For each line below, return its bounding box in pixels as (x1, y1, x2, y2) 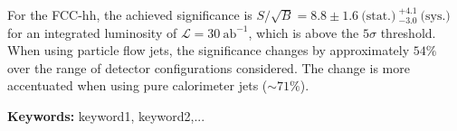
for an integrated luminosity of (7, 23, 177, 42)
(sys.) (420, 10, 451, 23)
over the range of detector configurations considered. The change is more (7, 58, 410, 77)
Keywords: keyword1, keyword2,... (7, 106, 205, 125)
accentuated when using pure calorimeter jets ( (7, 76, 268, 95)
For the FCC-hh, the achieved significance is (7, 5, 252, 23)
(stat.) (361, 10, 396, 23)
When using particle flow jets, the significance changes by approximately (7, 41, 410, 60)
